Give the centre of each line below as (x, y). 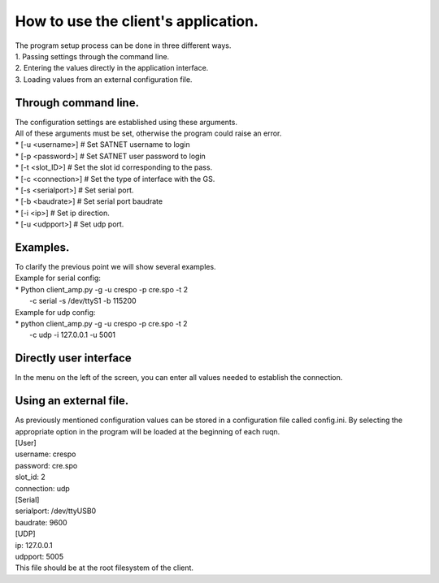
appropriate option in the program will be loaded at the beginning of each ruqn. (148, 431)
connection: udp (43, 488)
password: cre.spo (46, 465)
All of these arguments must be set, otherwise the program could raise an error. (148, 133)
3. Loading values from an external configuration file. (104, 79)
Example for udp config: (55, 312)
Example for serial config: (58, 278)
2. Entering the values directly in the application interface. (112, 68)
